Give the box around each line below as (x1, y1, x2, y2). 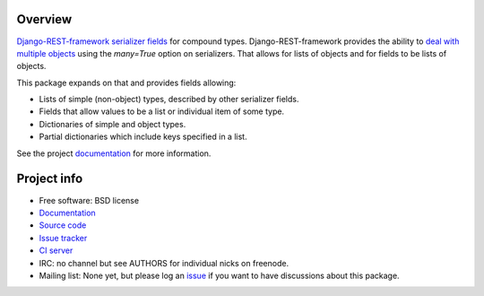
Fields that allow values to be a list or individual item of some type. (39, 106, 285, 117)
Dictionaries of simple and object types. (39, 118, 186, 129)
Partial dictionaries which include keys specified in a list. (39, 131, 247, 143)
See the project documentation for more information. (16, 148, 212, 159)
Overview (16, 12, 73, 27)
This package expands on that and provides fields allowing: (16, 77, 237, 88)
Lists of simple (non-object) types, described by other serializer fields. (39, 94, 299, 105)
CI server (39, 245, 73, 256)
